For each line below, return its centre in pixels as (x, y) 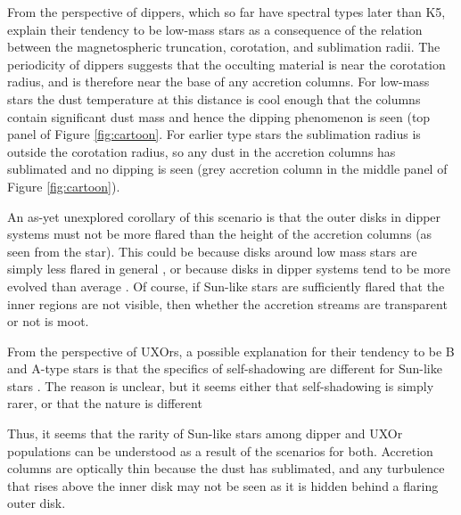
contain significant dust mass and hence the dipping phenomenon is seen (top (219, 116)
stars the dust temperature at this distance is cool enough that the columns (214, 98)
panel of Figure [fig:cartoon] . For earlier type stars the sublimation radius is (214, 134)
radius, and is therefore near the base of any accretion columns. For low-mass (218, 82)
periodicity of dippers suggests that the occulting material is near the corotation (226, 64)
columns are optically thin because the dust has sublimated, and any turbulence (226, 468)
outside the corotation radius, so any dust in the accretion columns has (202, 151)
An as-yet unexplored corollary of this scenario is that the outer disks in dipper (224, 216)
